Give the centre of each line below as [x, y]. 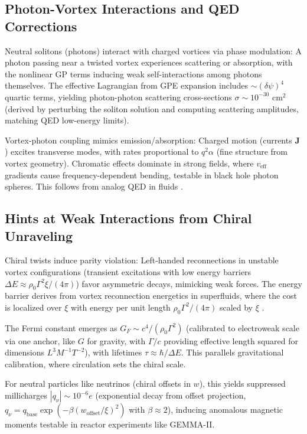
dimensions [25, 352]
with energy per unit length [121, 307]
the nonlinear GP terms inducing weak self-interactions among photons [133, 74]
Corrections [41, 26]
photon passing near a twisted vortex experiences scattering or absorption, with [149, 62]
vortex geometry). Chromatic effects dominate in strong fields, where [129, 163]
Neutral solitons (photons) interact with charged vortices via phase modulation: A [153, 50]
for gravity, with [116, 340]
